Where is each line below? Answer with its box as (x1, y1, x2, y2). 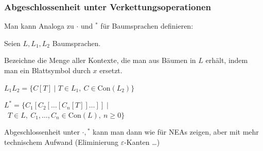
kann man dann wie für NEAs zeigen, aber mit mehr (93, 126, 259, 137)
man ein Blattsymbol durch (4, 65, 91, 75)
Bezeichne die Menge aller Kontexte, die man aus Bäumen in (4, 55, 196, 66)
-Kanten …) (124, 136, 160, 147)
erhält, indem (205, 55, 248, 66)
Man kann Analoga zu (4, 20, 74, 31)
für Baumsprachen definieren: (100, 20, 194, 31)
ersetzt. (99, 65, 122, 75)
